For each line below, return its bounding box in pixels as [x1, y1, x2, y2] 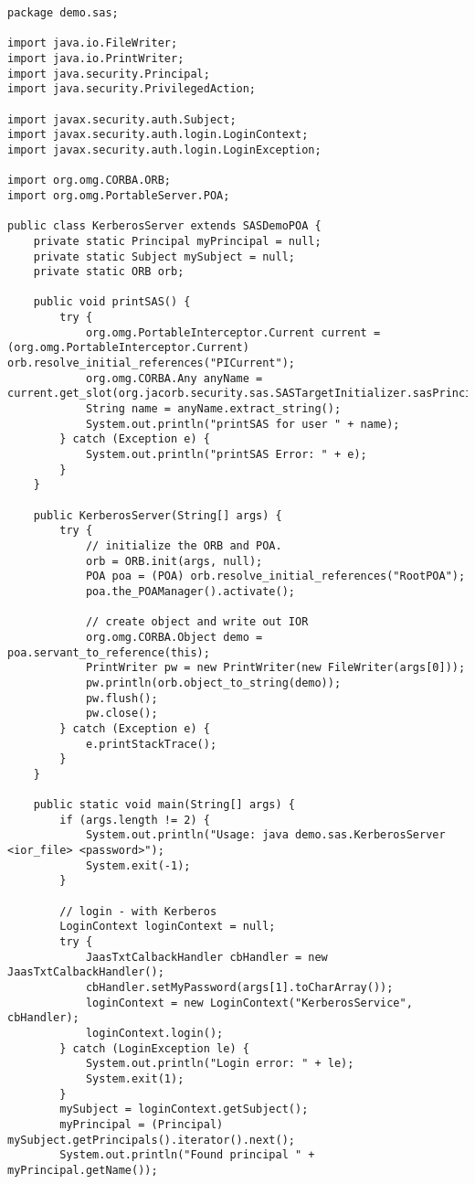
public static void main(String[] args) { [33, 798, 295, 812]
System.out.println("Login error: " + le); [85, 1057, 354, 1071]
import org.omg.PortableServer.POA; [7, 188, 230, 202]
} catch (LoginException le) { [59, 1041, 249, 1055]
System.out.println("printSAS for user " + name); [85, 417, 400, 431]
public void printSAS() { [33, 295, 191, 309]
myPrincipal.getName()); [7, 1163, 158, 1177]
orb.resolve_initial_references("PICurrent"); [7, 357, 295, 370]
